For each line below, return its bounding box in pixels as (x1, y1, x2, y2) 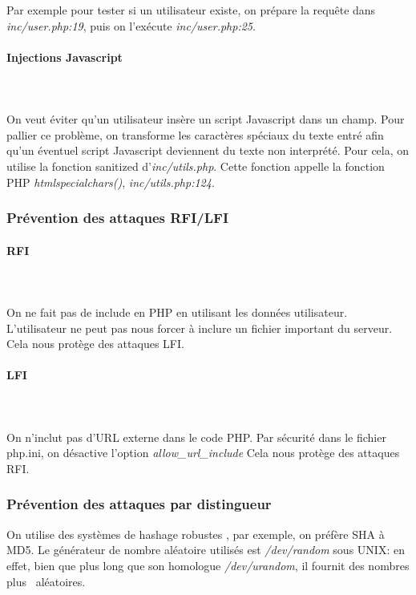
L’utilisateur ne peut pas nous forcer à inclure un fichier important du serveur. (6, 319, 393, 336)
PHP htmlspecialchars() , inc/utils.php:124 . (6, 173, 215, 190)
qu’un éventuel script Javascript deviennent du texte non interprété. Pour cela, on (6, 142, 410, 159)
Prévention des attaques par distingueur (6, 494, 272, 514)
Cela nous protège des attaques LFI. (6, 335, 184, 352)
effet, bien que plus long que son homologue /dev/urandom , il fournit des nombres (6, 557, 410, 573)
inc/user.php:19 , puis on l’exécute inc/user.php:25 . (6, 17, 256, 34)
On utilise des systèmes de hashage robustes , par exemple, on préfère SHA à (6, 525, 385, 542)
